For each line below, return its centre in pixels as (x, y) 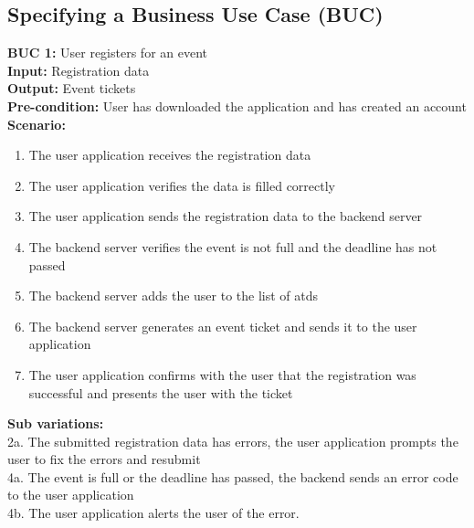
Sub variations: (56, 423)
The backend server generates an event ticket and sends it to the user (223, 326)
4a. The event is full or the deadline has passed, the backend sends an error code (233, 476)
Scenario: (37, 124)
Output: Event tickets (72, 88)
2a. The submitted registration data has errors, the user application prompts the (233, 441)
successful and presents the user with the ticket (161, 392)
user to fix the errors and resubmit (104, 459)
